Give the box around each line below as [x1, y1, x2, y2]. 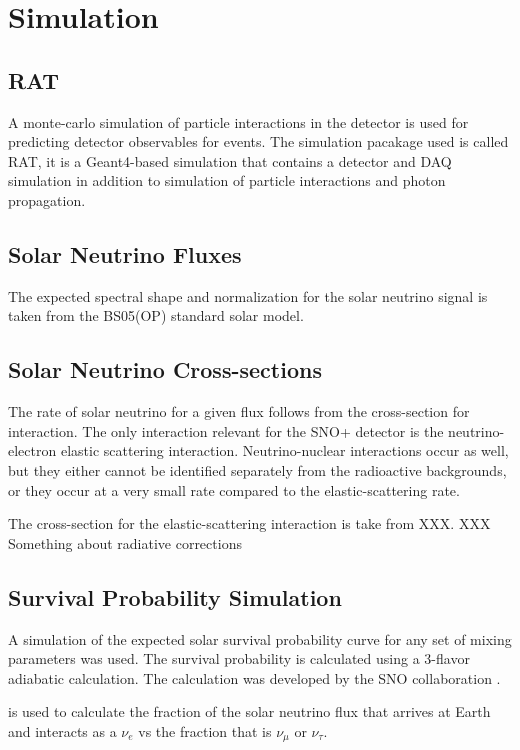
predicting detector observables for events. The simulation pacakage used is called [8, 131, 509, 152]
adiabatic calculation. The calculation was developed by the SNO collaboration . [8, 667, 501, 688]
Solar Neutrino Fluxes [8, 238, 242, 269]
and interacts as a [8, 720, 117, 741]
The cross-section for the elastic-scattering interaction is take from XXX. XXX [8, 513, 491, 534]
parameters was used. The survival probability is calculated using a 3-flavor [8, 648, 470, 669]
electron [8, 440, 57, 461]
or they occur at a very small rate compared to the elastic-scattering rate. [8, 479, 460, 500]
